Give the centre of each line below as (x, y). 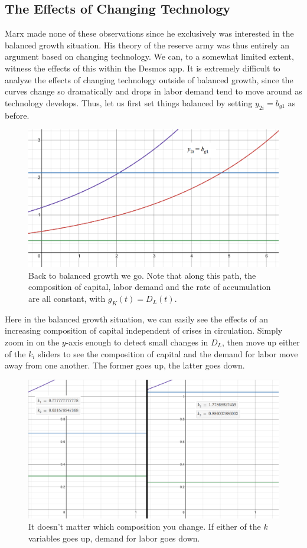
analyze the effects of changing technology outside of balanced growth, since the (149, 79)
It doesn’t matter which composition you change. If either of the (145, 526)
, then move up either (261, 342)
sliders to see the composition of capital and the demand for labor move (168, 353)
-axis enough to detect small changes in (137, 342)
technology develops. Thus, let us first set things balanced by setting (129, 102)
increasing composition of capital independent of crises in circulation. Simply (144, 330)
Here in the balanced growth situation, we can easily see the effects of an (136, 319)
